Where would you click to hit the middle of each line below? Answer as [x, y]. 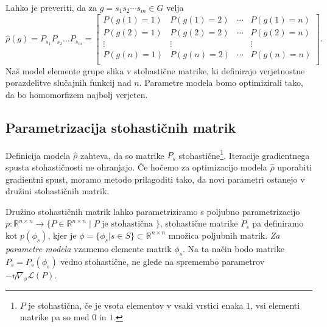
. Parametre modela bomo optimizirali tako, [221, 83]
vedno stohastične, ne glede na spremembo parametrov [163, 261]
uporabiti [294, 167]
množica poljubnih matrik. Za [224, 235]
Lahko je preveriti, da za [51, 7]
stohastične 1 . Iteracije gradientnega [244, 154]
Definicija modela [38, 155]
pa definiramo [278, 223]
